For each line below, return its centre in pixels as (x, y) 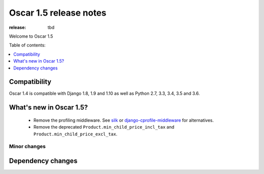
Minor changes (27, 147)
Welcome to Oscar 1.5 (31, 36)
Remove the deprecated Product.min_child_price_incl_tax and (104, 127)
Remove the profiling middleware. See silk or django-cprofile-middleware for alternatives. (124, 120)
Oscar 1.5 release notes (58, 13)
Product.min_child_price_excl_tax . (75, 134)
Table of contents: (27, 45)
